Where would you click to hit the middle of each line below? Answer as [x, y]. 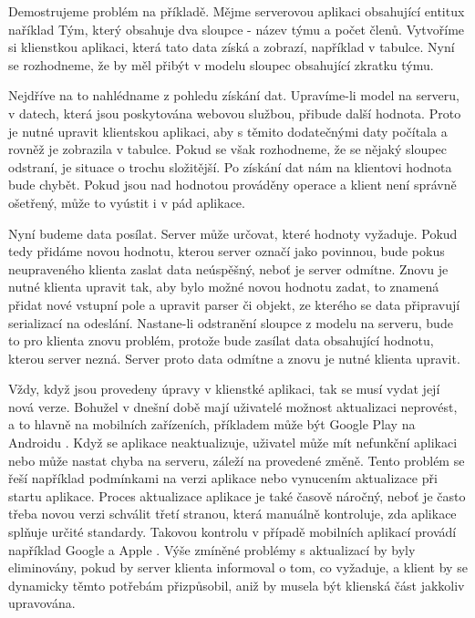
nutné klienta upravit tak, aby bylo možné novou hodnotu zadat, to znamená [224, 287]
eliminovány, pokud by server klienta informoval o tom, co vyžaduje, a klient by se [238, 567]
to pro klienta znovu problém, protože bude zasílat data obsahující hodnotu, [221, 340]
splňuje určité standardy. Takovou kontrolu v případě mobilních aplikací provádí [232, 532]
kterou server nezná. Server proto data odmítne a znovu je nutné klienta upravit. [234, 358]
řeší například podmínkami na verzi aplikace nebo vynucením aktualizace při [223, 478]
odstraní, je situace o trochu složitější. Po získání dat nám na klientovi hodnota [230, 166]
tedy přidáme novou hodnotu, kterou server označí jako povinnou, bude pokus [227, 251]
